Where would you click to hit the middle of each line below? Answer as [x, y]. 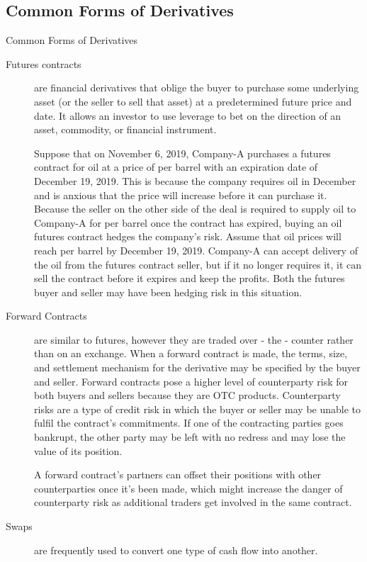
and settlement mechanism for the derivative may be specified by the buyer [197, 367]
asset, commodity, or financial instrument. [125, 129]
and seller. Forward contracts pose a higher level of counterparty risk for [191, 381]
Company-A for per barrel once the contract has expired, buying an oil [188, 222]
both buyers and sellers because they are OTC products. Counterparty [187, 395]
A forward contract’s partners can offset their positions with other [178, 474]
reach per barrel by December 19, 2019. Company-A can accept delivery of [196, 250]
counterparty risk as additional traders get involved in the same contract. [193, 502]
